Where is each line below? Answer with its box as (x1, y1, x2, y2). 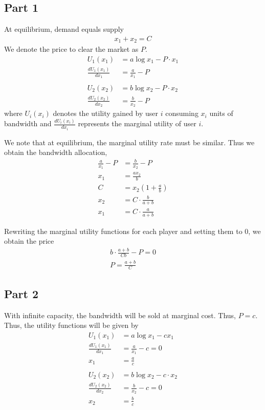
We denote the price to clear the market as (4, 44, 139, 54)
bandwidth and (4, 118, 52, 129)
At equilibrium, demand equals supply (4, 24, 124, 34)
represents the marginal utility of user (78, 118, 196, 129)
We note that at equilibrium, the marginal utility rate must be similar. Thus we (4, 136, 255, 147)
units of (209, 108, 233, 119)
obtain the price (4, 236, 54, 246)
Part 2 (4, 285, 39, 301)
